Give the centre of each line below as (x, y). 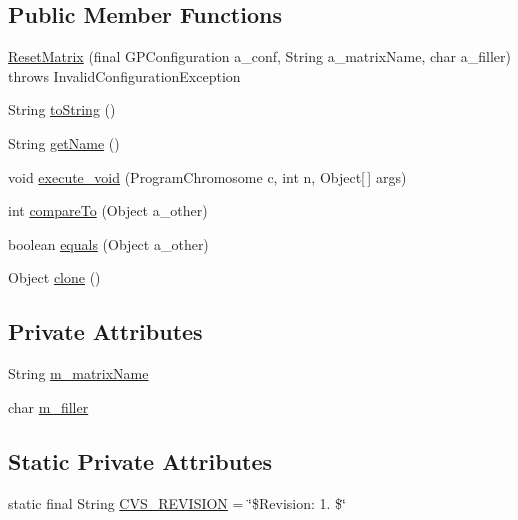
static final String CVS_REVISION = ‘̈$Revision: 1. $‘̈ (177, 502)
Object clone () (54, 277)
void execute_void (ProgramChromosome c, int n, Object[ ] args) (207, 176)
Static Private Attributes (140, 460)
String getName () (64, 142)
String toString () (62, 109)
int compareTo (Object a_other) (108, 210)
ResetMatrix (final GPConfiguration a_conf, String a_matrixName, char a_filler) (259, 56)
